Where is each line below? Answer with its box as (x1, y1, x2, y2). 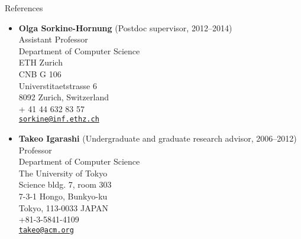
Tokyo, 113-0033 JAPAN (18, 201, 109, 214)
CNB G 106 (18, 67, 62, 80)
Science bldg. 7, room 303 (18, 178, 112, 191)
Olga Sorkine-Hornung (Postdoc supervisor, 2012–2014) (18, 21, 232, 34)
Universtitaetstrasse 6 (18, 79, 97, 91)
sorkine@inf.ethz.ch (18, 115, 99, 124)
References (5, 2, 43, 14)
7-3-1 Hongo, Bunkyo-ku (18, 189, 108, 202)
